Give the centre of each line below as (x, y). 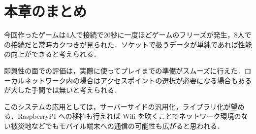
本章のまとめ (46, 11)
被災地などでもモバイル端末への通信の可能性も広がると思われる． (117, 125)
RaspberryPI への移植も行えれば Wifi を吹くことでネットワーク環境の (129, 116)
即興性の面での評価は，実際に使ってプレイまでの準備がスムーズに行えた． (124, 70)
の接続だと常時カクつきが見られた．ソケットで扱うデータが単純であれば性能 (128, 44)
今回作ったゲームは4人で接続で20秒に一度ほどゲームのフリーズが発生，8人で (128, 35)
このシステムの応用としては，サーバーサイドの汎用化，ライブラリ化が (117, 106)
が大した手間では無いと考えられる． (63, 90)
